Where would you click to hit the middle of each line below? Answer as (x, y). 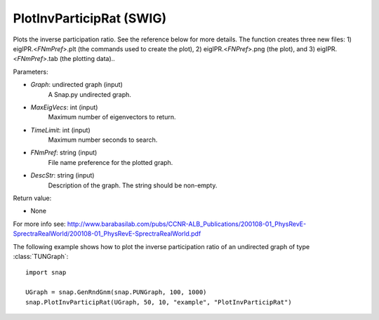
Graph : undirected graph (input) (77, 85)
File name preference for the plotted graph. (111, 162)
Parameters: (31, 72)
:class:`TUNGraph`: (41, 256)
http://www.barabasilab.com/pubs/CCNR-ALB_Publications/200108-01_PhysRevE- (187, 224)
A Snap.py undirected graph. (89, 94)
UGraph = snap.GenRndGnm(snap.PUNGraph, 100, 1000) (116, 292)
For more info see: (39, 224)
